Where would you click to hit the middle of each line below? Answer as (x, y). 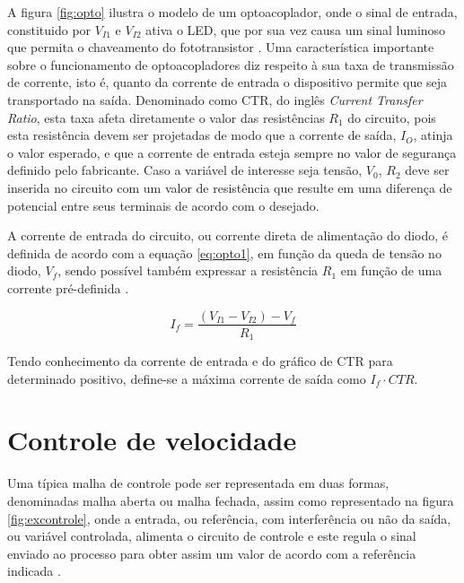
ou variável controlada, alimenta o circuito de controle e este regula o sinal (212, 536)
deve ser (427, 170)
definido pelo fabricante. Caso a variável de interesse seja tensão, (185, 170)
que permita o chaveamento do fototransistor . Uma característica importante (221, 47)
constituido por (49, 29)
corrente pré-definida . (68, 287)
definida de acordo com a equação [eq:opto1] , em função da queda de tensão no (224, 252)
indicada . (34, 571)
